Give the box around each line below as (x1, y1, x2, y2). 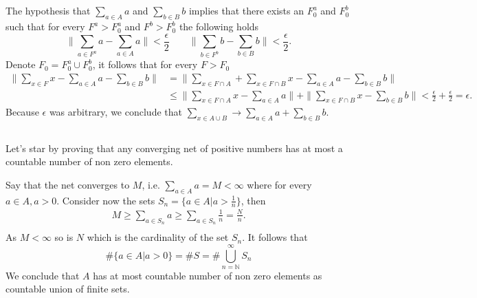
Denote (5, 57, 36, 72)
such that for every (5, 19, 85, 34)
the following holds (179, 19, 259, 34)
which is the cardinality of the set (87, 230, 229, 244)
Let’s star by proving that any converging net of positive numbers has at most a (5, 140, 343, 155)
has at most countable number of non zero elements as (93, 268, 322, 282)
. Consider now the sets (56, 193, 155, 207)
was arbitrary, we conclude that (49, 105, 182, 119)
